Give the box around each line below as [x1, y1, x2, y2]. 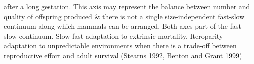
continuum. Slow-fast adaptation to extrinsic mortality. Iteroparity [19, 30, 223, 41]
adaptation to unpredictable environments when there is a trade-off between [4, 40, 237, 51]
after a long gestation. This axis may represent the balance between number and [4, 1, 250, 11]
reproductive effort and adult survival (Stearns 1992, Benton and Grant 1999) [4, 50, 242, 60]
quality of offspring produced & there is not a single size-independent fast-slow [4, 11, 245, 21]
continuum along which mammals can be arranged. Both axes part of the [4, 21, 228, 31]
